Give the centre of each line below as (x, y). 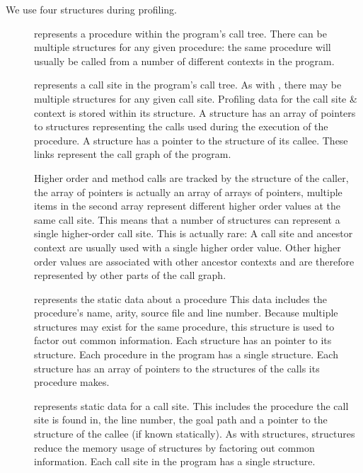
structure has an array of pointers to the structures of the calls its (177, 368)
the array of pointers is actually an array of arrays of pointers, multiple (188, 192)
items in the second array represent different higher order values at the (188, 206)
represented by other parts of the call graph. (130, 275)
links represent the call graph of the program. (133, 154)
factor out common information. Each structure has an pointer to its (183, 340)
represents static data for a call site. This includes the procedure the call (191, 405)
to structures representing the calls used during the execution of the (181, 126)
